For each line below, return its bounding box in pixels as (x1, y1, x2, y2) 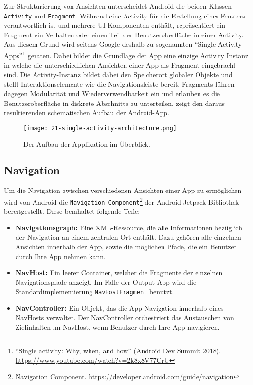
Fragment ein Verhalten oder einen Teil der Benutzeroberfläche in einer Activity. (4, 29, 244, 39)
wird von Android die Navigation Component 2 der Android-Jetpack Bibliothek (4, 195, 239, 207)
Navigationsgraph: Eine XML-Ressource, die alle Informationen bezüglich (15, 222, 242, 232)
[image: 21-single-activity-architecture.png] (23, 124, 177, 132)
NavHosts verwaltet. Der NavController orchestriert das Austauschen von (15, 312, 234, 322)
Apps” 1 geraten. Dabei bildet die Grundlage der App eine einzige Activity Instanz (4, 49, 249, 60)
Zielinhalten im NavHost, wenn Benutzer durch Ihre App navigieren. (15, 322, 220, 332)
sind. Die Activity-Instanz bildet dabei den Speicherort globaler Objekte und (4, 69, 233, 79)
